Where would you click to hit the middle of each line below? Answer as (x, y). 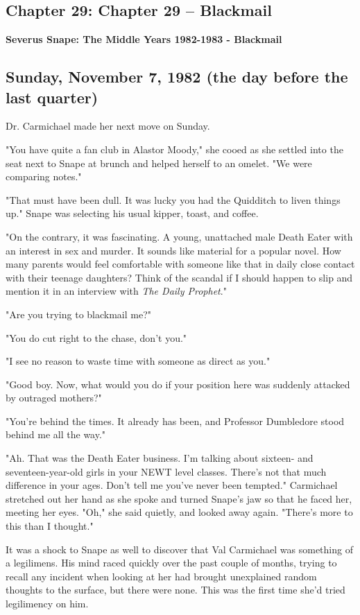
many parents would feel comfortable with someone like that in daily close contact (180, 264)
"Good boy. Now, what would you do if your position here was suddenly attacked (178, 384)
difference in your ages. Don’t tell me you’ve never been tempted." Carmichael (172, 485)
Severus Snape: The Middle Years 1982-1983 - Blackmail (144, 39)
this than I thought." (50, 526)
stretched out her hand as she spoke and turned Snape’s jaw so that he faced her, (179, 498)
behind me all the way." (56, 434)
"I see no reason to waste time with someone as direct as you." (138, 361)
